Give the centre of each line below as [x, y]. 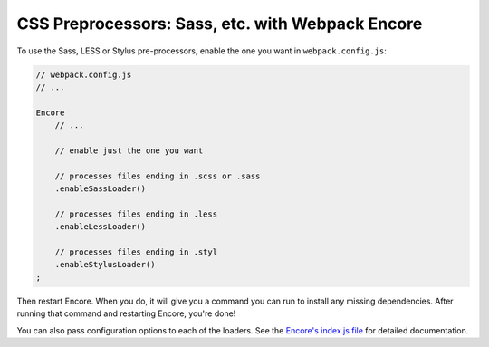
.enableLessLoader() [101, 227]
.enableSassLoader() [101, 189]
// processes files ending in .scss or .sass [158, 176]
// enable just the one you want [129, 150]
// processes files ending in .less [136, 214]
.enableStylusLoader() [105, 265]
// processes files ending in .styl [136, 252]
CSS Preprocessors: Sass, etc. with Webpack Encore [220, 24]
